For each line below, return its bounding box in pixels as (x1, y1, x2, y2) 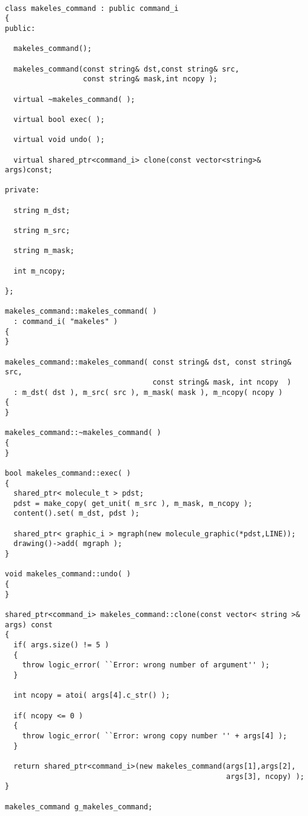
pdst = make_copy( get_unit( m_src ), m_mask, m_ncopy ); (13, 499, 253, 508)
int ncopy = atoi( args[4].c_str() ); (13, 691, 170, 700)
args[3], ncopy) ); (226, 772, 304, 781)
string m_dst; (13, 206, 70, 215)
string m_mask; (13, 246, 75, 255)
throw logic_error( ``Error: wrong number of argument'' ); (22, 661, 270, 670)
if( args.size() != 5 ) (13, 641, 109, 649)
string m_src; (13, 226, 70, 235)
